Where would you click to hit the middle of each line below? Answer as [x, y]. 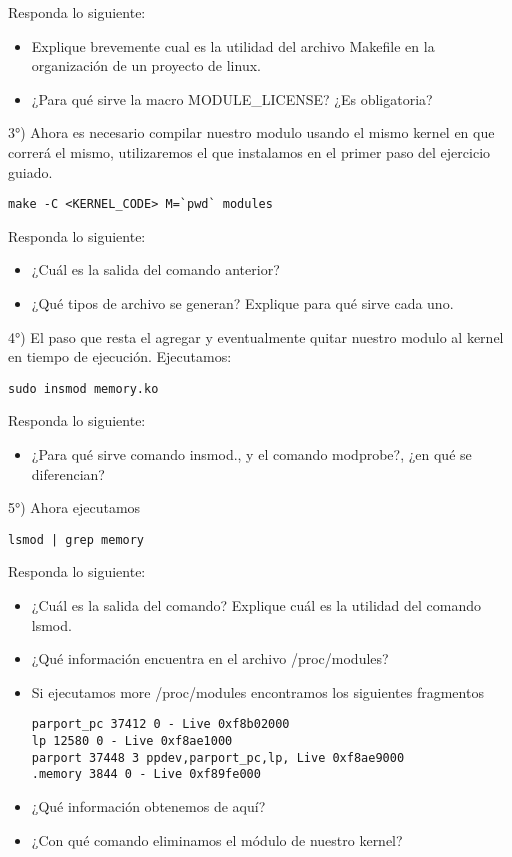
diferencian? [68, 473]
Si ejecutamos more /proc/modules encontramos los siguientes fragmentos [257, 691]
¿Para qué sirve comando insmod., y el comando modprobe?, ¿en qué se [251, 454]
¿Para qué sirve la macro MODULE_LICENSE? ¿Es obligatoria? [232, 98]
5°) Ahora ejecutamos [74, 507]
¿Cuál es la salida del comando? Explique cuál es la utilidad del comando [256, 605]
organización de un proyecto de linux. [146, 65]
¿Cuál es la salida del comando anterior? [155, 269]
